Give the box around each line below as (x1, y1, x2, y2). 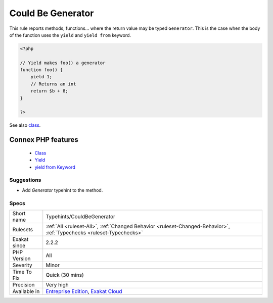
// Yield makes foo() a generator (20, 60, 106, 66)
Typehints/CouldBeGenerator (45, 213, 116, 220)
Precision (12, 281, 35, 288)
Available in (12, 288, 40, 295)
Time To (12, 268, 32, 275)
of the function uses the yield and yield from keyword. (9, 32, 131, 38)
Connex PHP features (9, 135, 78, 144)
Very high (45, 281, 69, 288)
